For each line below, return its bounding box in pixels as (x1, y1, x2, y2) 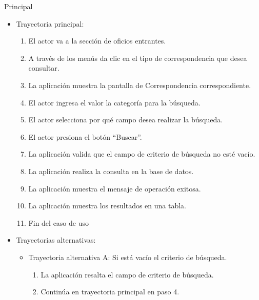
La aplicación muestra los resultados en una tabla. (28, 200, 187, 211)
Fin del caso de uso (28, 217, 89, 228)
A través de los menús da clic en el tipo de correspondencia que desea (28, 52, 247, 63)
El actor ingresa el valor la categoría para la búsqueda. (28, 97, 201, 108)
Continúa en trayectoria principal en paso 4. (41, 286, 180, 297)
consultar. (28, 62, 59, 73)
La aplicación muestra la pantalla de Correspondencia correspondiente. (28, 79, 251, 90)
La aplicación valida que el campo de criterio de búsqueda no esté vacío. (28, 148, 255, 159)
